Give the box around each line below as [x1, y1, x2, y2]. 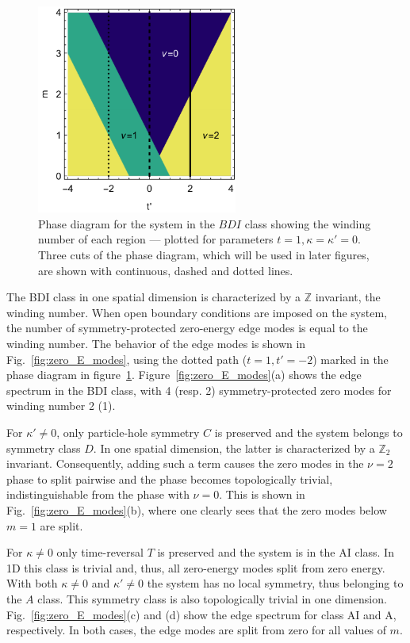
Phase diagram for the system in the [38, 215, 215, 232]
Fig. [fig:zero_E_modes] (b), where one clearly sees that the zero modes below [6, 501, 387, 518]
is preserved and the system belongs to [214, 423, 403, 440]
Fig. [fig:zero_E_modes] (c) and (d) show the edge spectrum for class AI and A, [6, 606, 397, 622]
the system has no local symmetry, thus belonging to [147, 575, 404, 591]
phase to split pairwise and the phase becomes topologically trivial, [6, 470, 333, 487]
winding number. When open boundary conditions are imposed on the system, [6, 304, 387, 320]
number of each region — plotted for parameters [38, 231, 274, 247]
